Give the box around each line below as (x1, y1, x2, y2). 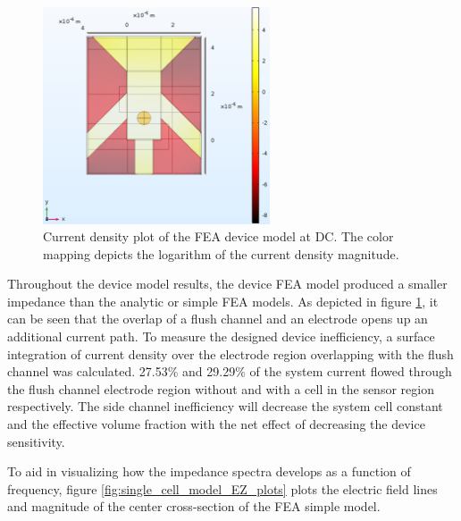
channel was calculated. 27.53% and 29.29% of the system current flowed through (7, 362, 452, 381)
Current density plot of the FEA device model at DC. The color (43, 227, 394, 246)
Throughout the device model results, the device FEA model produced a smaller (7, 274, 448, 293)
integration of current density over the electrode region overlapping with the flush (7, 344, 454, 363)
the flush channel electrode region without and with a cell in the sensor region (7, 379, 434, 398)
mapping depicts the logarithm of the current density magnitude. (43, 244, 399, 263)
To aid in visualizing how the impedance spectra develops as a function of (7, 462, 411, 481)
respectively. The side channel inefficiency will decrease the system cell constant (7, 397, 443, 416)
